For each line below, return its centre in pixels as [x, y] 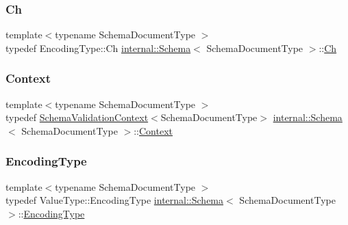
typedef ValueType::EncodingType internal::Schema [115, 200]
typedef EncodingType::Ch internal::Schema [98, 48]
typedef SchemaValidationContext [77, 117]
